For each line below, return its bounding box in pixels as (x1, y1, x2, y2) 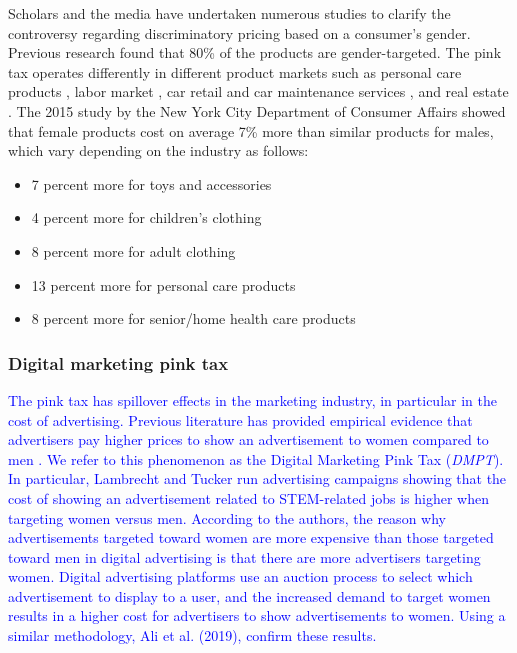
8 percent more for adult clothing (31, 240, 236, 261)
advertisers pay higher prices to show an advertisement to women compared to (8, 429, 489, 450)
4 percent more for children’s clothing (31, 207, 262, 228)
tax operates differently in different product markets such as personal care (8, 61, 462, 82)
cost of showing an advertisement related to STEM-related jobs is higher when (8, 487, 489, 508)
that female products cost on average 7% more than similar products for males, (8, 120, 494, 141)
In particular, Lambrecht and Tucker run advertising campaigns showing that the (8, 468, 507, 489)
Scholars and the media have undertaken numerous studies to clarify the (8, 3, 451, 23)
